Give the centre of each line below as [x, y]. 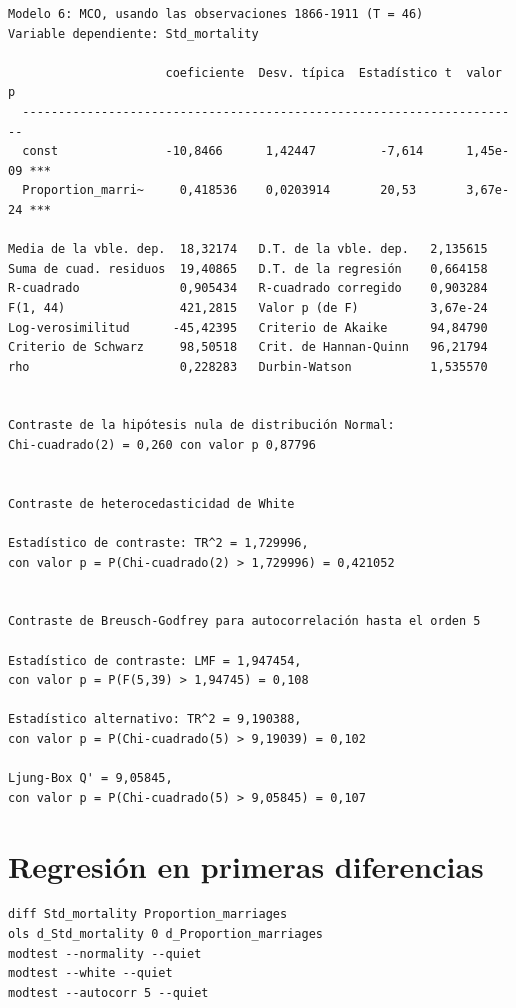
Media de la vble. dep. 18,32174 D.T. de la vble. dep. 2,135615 [248, 249]
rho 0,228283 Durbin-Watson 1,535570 [248, 366]
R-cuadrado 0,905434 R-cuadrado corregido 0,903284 [248, 288]
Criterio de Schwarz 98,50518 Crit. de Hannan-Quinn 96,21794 [248, 347]
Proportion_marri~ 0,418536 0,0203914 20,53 [219, 190]
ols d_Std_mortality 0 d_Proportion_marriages [165, 934]
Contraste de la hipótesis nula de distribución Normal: [201, 425]
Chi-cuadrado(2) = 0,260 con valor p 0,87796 [162, 445]
